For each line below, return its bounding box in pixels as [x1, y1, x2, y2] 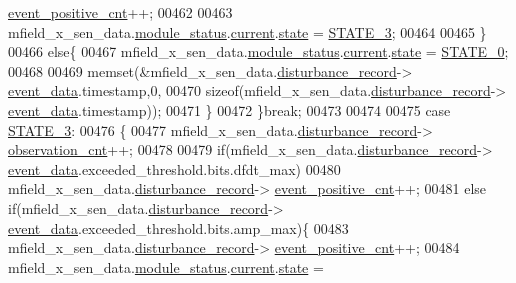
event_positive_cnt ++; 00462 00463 [8, 2, 233, 22]
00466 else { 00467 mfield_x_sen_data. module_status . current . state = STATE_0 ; [8, 41, 509, 62]
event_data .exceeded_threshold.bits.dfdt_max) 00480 [8, 158, 341, 179]
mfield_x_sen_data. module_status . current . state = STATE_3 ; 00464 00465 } [8, 21, 487, 42]
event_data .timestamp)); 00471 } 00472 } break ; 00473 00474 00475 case [8, 99, 451, 120]
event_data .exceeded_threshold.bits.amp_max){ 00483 [8, 217, 349, 238]
